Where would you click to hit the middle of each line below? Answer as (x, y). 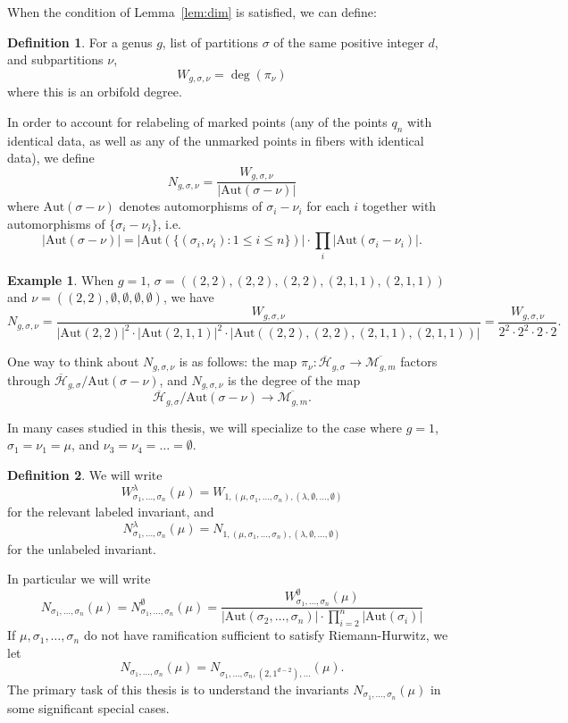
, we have (188, 297)
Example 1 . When (61, 279)
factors (419, 361)
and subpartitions (55, 59)
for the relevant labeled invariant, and (111, 512)
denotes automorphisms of (191, 206)
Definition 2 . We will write (85, 475)
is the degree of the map (294, 379)
